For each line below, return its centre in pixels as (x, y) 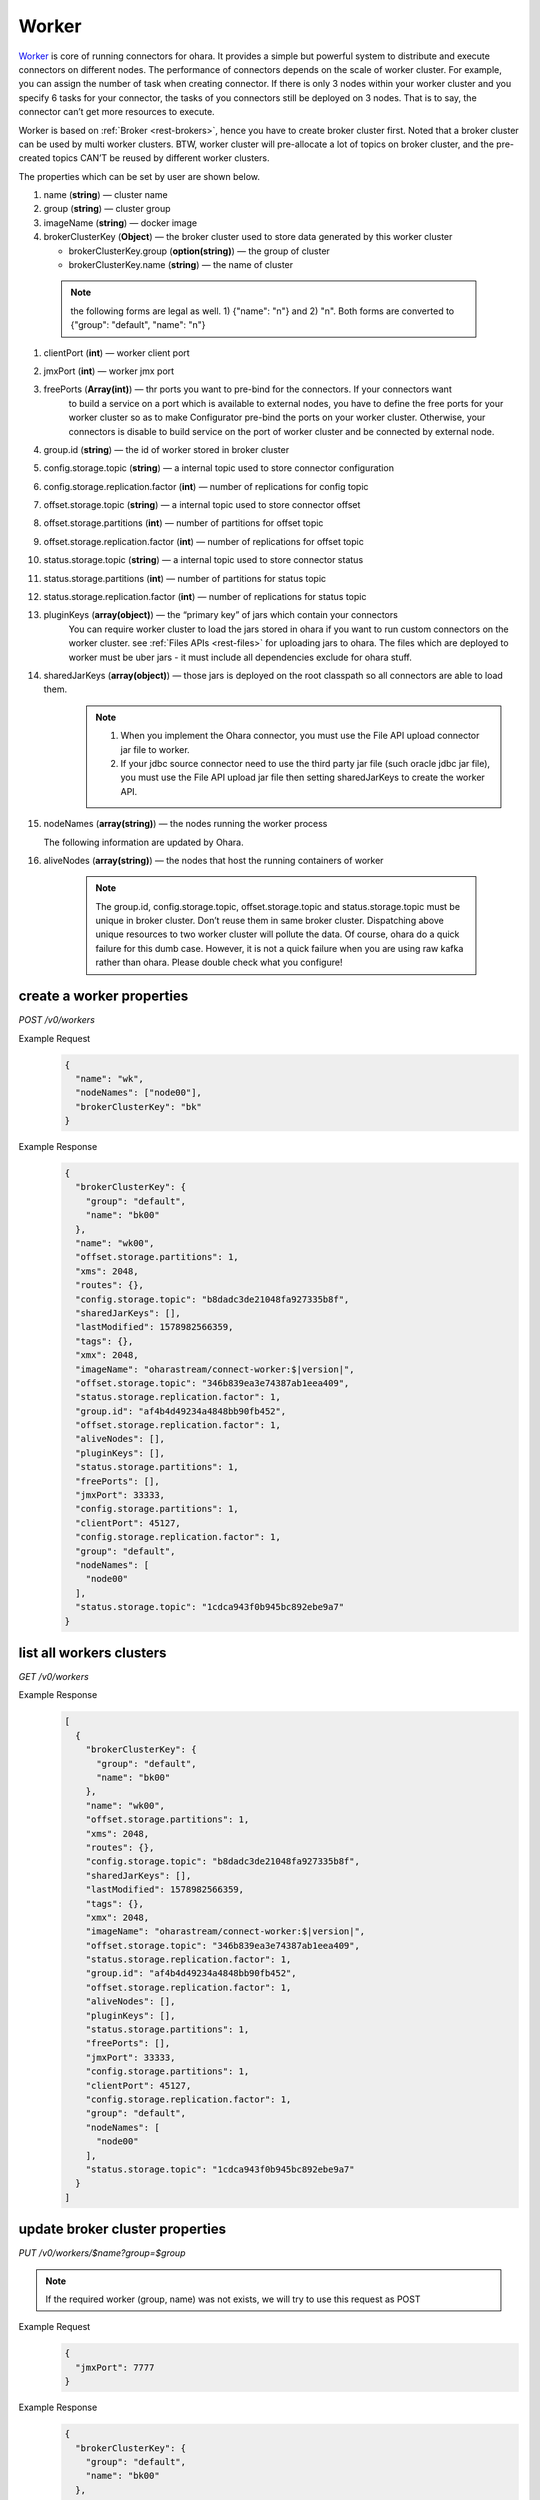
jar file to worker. (155, 749)
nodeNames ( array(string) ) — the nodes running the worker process (185, 824)
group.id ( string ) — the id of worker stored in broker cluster (166, 449)
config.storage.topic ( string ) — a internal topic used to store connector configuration (219, 468)
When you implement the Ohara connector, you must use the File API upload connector (300, 736)
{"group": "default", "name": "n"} (138, 325)
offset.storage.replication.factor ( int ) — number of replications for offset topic (203, 541)
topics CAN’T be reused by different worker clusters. (161, 158)
